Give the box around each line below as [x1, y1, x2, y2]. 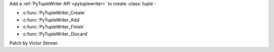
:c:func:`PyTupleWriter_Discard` [22, 30, 89, 37]
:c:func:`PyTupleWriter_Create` [22, 10, 86, 16]
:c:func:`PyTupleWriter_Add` [22, 16, 81, 22]
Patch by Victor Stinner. [9, 40, 59, 46]
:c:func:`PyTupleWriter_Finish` [22, 24, 85, 30]
